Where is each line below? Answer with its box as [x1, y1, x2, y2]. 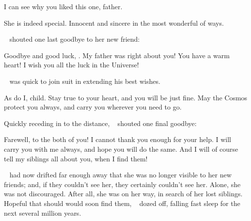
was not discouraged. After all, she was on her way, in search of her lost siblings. [4, 189, 243, 199]
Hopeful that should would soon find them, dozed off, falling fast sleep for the [4, 198, 240, 208]
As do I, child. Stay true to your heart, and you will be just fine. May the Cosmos [4, 92, 248, 102]
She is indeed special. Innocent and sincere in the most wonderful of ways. [4, 17, 224, 28]
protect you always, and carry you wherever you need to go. [4, 102, 182, 112]
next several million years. [4, 207, 81, 218]
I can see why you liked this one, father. [4, 1, 123, 11]
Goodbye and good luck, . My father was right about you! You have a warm [4, 50, 230, 60]
